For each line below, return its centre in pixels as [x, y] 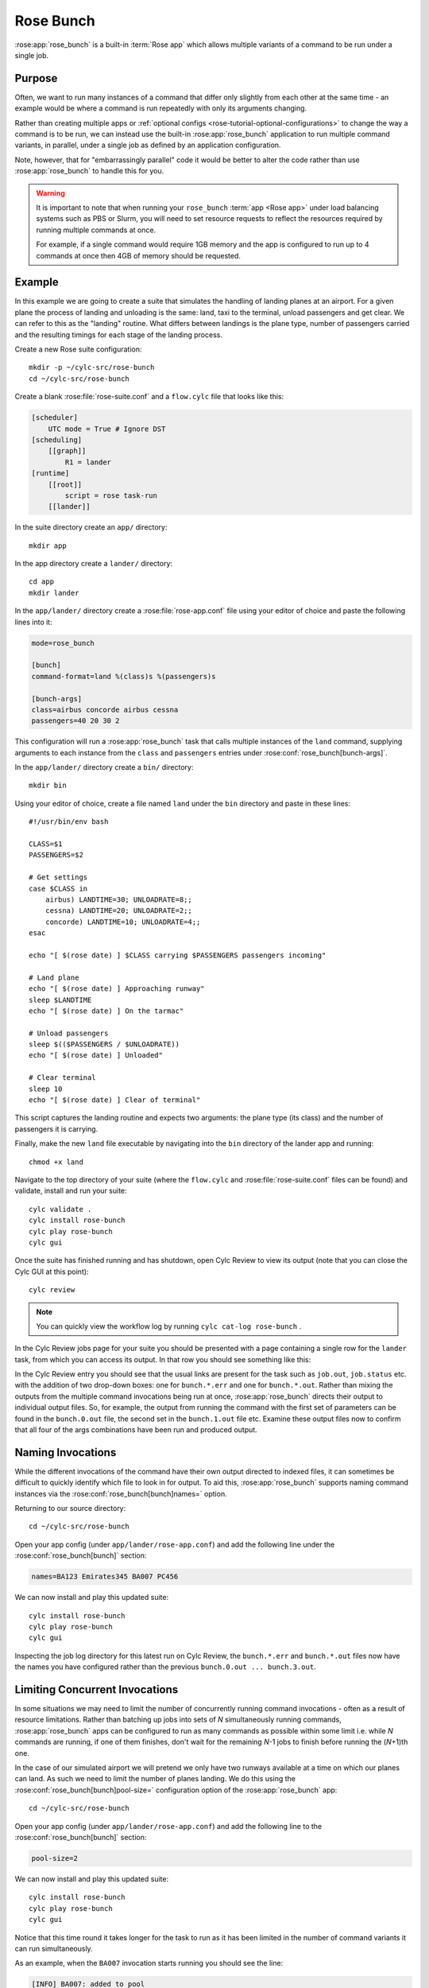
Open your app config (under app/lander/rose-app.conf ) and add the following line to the [168, 1826]
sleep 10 [46, 1089]
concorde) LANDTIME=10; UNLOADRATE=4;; [123, 922]
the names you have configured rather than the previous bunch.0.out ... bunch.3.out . [166, 1667]
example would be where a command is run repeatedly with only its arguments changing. [161, 108]
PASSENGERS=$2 [56, 855]
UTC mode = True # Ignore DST [107, 429]
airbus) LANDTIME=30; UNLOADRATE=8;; [118, 900]
